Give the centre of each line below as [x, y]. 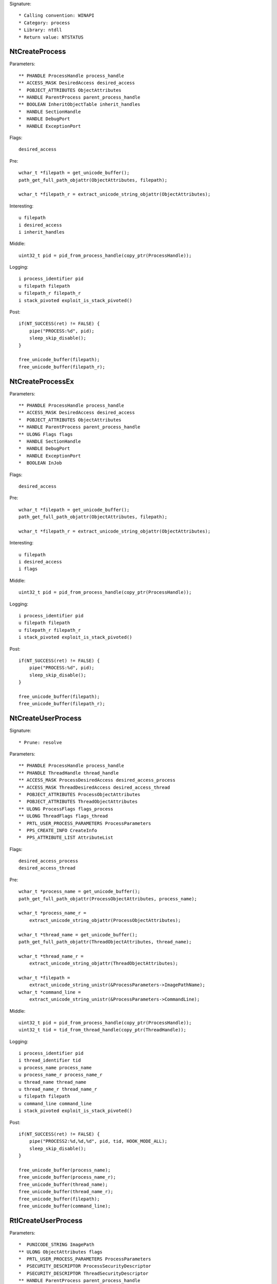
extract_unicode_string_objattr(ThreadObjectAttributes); [104, 964]
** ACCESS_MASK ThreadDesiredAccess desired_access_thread [94, 787]
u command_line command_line [55, 1103]
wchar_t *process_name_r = [53, 913]
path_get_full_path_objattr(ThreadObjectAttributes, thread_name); [105, 942]
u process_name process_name [55, 1068]
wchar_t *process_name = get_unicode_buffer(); [80, 892]
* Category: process [44, 23]
